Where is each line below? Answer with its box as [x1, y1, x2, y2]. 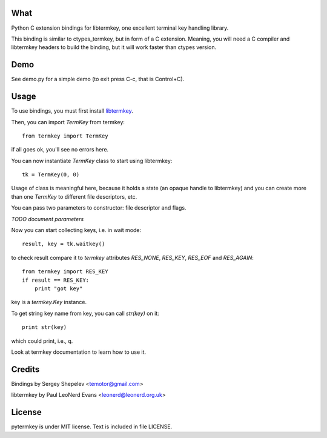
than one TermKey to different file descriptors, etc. [11, 193, 137, 200]
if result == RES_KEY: [22, 276, 90, 284]
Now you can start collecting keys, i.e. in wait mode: [11, 227, 142, 234]
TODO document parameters [11, 215, 84, 222]
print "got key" [34, 285, 83, 292]
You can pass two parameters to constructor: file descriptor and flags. [11, 204, 187, 211]
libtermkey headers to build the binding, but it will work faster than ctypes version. [11, 44, 217, 51]
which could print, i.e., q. [11, 337, 73, 345]
